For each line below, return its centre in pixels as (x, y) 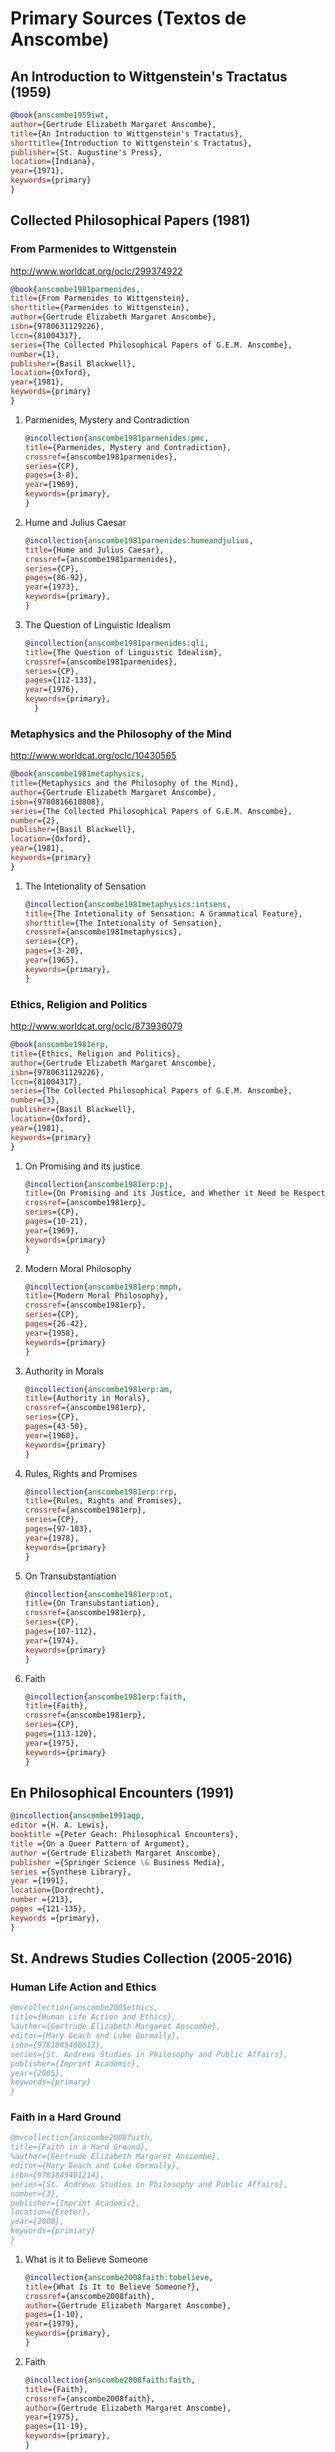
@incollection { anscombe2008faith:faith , (110, 2380)
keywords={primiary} (53, 2231)
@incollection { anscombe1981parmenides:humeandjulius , (139, 540)
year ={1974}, (52, 1640)
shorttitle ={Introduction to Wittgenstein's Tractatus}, (131, 143)
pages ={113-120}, (61, 1734)
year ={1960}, (52, 1435)
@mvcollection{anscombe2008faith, (82, 2138)
